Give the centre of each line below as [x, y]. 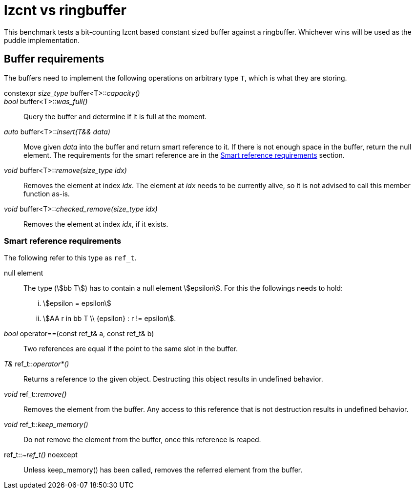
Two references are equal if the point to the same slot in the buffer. [131, 349]
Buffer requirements [54, 59]
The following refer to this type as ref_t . [70, 258]
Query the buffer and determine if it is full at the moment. [115, 116]
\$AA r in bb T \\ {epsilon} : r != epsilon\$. [110, 319]
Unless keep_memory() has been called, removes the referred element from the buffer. [163, 470]
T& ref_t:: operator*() [37, 364]
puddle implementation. [42, 40]
